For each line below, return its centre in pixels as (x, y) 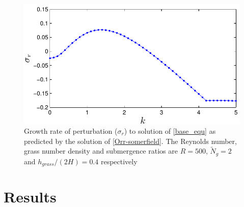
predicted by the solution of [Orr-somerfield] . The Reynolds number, (130, 141)
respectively (119, 161)
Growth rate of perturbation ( (71, 130)
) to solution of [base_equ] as (170, 130)
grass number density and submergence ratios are (101, 151)
